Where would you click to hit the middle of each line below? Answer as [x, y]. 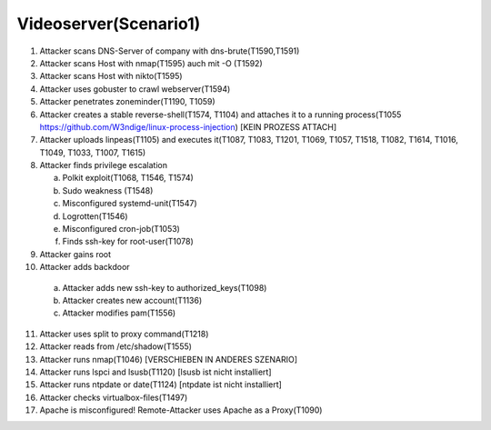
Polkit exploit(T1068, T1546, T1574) [128, 178]
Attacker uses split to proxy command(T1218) [124, 334]
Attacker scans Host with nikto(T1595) [111, 76]
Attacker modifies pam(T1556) [119, 313]
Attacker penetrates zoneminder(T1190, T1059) [127, 102]
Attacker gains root [75, 254]
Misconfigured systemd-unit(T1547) [130, 204]
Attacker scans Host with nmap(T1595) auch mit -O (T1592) [151, 63]
